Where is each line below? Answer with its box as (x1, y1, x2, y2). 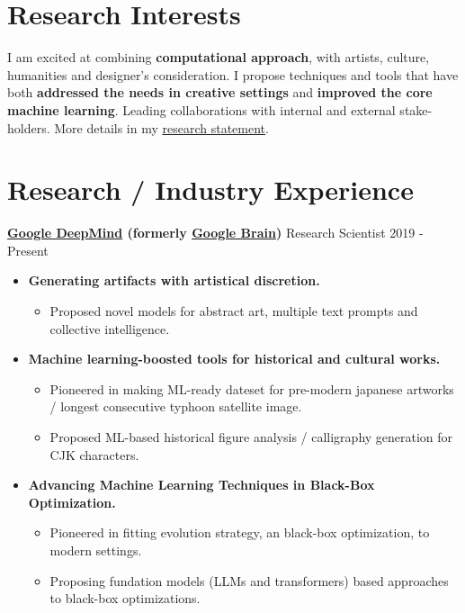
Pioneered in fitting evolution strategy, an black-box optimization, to (49, 523, 430, 542)
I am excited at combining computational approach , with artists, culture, (7, 48, 430, 67)
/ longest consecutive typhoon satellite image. (49, 397, 302, 416)
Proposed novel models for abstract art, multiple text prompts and (49, 302, 418, 320)
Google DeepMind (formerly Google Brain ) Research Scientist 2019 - (7, 223, 424, 242)
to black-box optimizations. (49, 589, 201, 608)
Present (7, 240, 49, 259)
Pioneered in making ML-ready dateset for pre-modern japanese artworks (49, 379, 454, 398)
